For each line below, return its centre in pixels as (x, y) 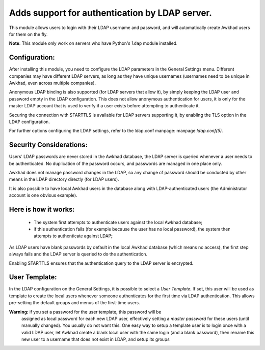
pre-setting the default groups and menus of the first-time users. (75, 303)
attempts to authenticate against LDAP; (73, 236)
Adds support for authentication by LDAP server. (110, 13)
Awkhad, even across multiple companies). (53, 83)
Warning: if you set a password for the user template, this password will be (85, 312)
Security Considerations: (48, 145)
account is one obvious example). (43, 195)
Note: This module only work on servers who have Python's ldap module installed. (93, 43)
